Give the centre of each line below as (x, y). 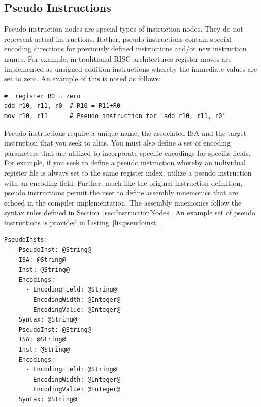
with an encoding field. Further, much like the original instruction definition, (123, 182)
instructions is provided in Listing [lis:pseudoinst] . (82, 222)
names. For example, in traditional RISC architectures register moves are (118, 58)
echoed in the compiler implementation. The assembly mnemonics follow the (123, 202)
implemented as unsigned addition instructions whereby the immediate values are (131, 68)
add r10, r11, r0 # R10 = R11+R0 (62, 106)
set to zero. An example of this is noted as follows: (83, 79)
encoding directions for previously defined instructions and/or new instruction (125, 49)
